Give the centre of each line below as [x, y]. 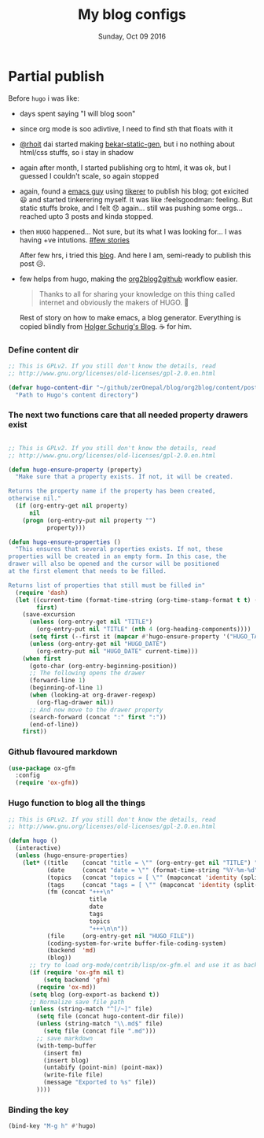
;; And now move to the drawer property [96, 710]
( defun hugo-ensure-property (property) [75, 470]
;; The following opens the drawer [87, 673]
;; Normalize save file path [77, 1002]
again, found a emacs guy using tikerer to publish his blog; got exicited [134, 191]
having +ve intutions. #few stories [74, 240]
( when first [42, 659]
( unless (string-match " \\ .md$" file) [100, 1024]
